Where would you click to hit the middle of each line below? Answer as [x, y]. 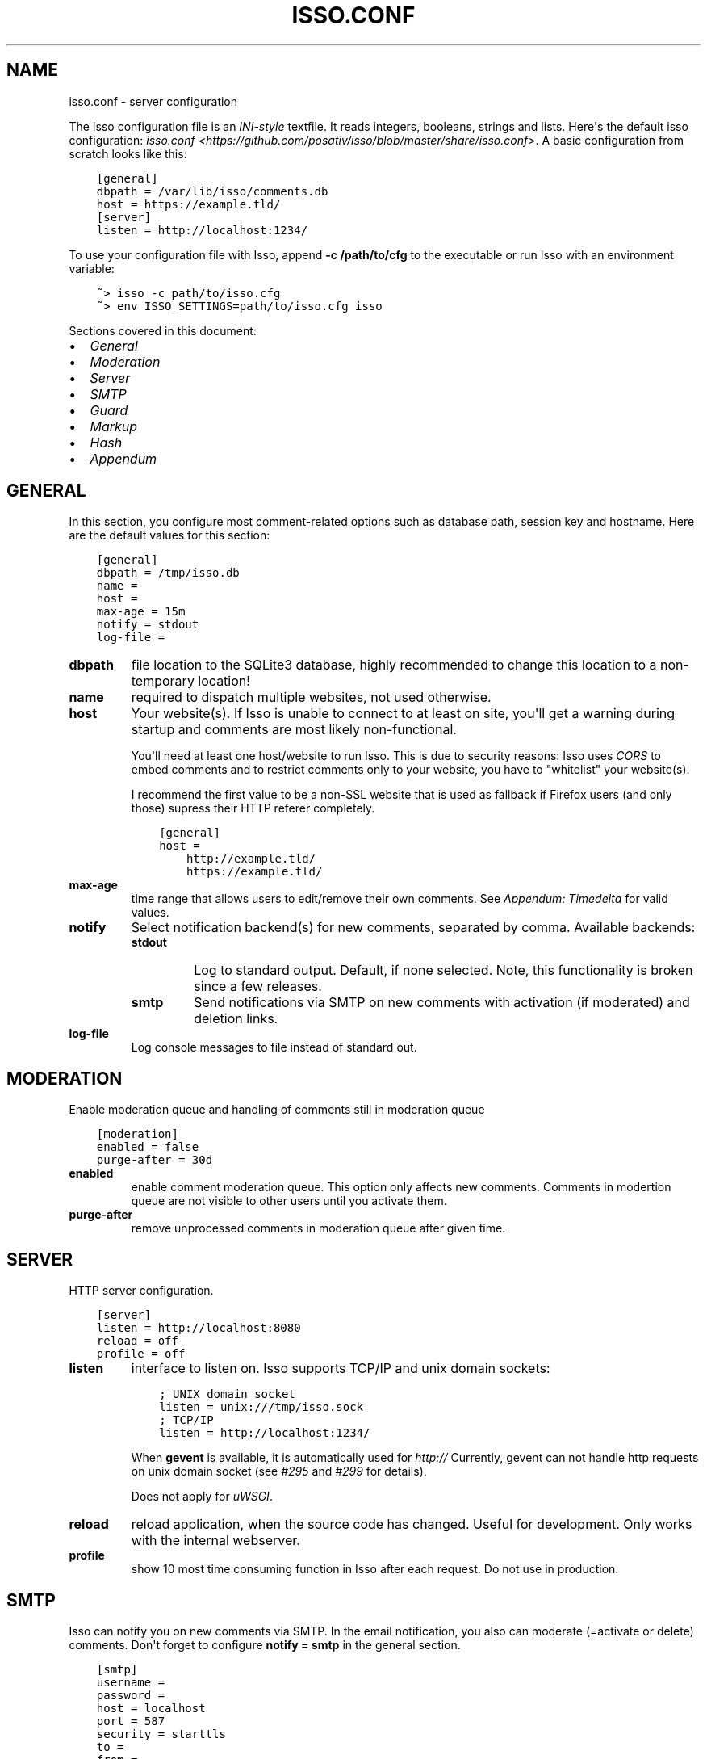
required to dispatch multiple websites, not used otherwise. [311, 697]
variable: [92, 268]
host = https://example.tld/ [188, 204]
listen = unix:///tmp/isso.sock [261, 1407]
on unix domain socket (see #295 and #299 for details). [279, 1471]
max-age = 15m [141, 612]
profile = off [141, 1354]
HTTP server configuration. [141, 1291]
